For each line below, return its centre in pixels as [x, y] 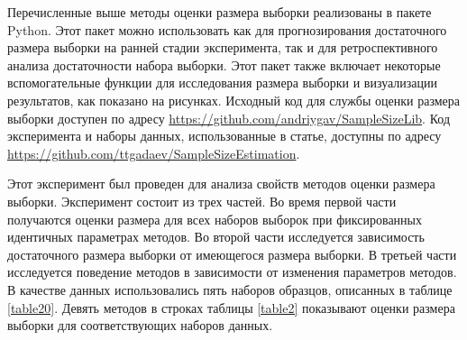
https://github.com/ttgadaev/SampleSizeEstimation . [154, 153]
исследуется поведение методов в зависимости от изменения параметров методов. [232, 272]
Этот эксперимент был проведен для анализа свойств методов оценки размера [221, 184]
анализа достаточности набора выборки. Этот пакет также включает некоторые [224, 64]
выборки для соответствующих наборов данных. [140, 325]
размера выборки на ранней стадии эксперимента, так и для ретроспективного [223, 47]
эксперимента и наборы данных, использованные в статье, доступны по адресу [224, 136]
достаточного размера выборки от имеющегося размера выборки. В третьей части [232, 254]
